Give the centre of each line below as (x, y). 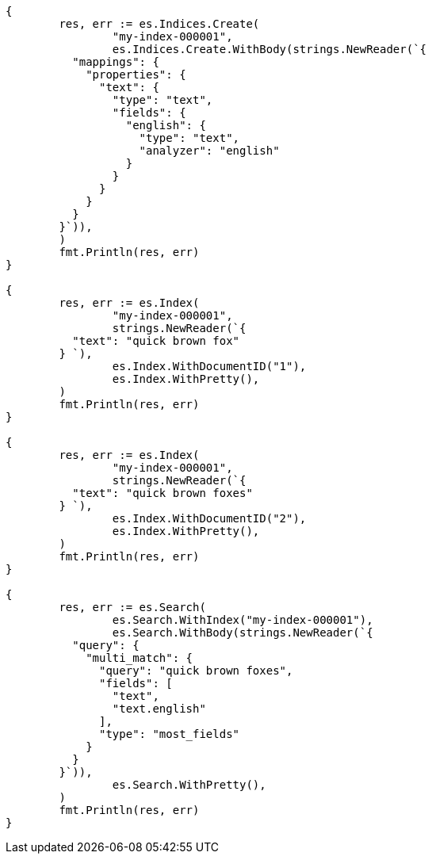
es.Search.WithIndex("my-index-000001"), (243, 620)
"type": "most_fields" (170, 734)
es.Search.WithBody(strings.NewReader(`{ (243, 633)
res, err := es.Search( (132, 607)
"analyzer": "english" (209, 151)
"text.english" (159, 709)
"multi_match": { (140, 658)
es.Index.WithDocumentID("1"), (209, 366)
